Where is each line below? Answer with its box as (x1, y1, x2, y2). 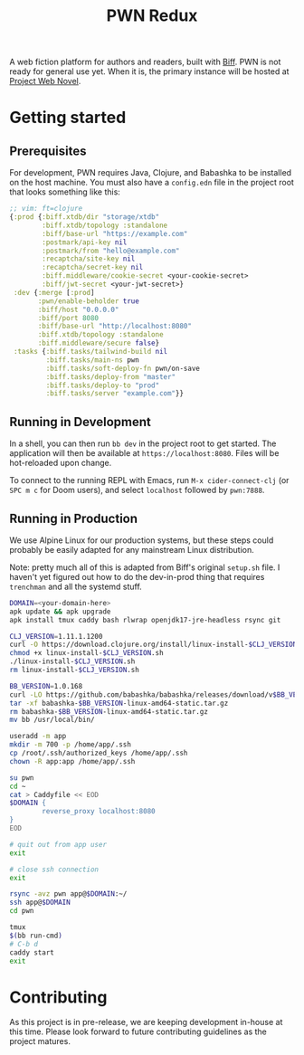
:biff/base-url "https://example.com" (42, 229, 188, 238)
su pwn (9, 773, 34, 783)
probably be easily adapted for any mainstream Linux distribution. (9, 544, 255, 555)
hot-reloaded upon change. (9, 458, 112, 469)
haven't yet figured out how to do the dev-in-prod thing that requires (9, 571, 265, 582)
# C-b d (9, 939, 39, 948)
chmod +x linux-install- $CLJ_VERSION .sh (9, 649, 165, 658)
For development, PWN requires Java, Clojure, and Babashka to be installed (9, 167, 292, 178)
